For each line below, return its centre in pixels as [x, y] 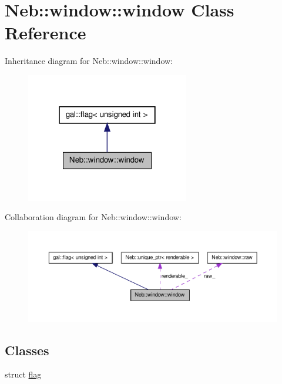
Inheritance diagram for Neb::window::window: [89, 61]
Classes [27, 350]
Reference [46, 33]
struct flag [23, 374]
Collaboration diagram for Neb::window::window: [93, 217]
